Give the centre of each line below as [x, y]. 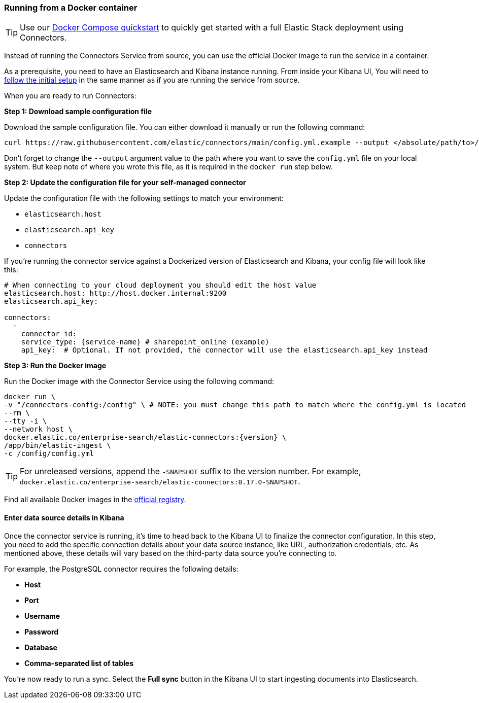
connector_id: [49, 334]
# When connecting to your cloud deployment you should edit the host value [160, 285]
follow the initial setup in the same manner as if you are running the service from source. [152, 80]
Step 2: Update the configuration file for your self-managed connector [125, 183]
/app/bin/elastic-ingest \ [58, 446]
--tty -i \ [26, 421]
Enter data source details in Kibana [64, 517]
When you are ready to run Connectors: [70, 96]
